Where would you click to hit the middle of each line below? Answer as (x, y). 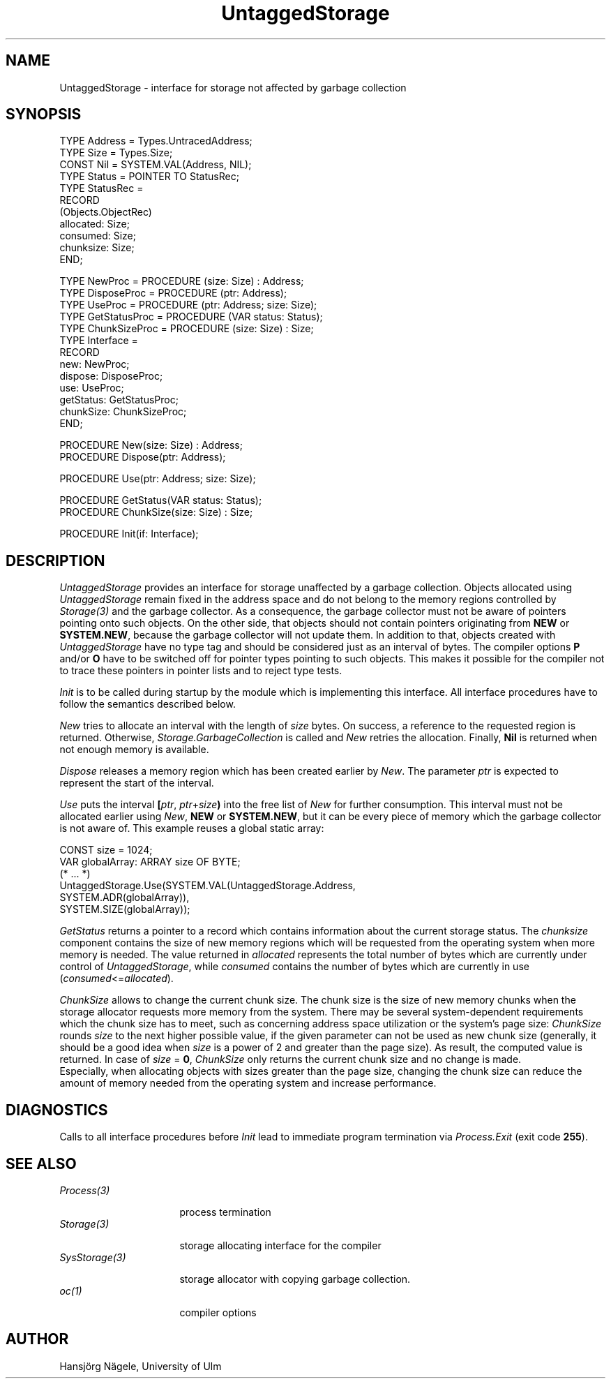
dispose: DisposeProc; (111, 376)
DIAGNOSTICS (57, 1110)
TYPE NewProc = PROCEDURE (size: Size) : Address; (182, 281)
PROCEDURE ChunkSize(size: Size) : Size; (156, 512)
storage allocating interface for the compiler (280, 1245)
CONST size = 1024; (106, 850)
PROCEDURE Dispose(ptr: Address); (143, 457)
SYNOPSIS (44, 114)
